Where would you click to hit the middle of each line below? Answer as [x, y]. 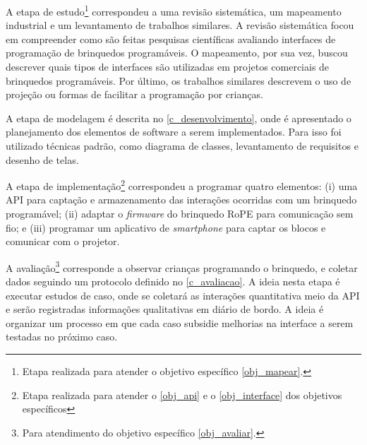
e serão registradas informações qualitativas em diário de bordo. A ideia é [165, 309]
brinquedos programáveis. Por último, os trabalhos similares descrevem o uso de [179, 80]
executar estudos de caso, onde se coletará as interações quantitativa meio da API [183, 295]
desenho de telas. [42, 159]
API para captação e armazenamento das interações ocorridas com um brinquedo [181, 200]
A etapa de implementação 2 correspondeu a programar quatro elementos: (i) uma [182, 185]
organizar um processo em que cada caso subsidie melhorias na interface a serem [180, 322]
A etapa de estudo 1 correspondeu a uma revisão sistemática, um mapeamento [174, 10]
